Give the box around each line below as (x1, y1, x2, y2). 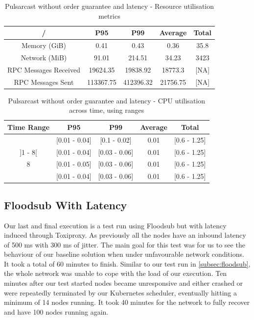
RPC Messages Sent (14, 76, 74, 87)
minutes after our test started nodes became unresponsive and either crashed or (4, 278, 243, 288)
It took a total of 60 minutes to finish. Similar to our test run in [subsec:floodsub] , (4, 258, 251, 269)
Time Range (7, 122, 50, 132)
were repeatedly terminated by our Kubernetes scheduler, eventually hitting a (4, 287, 237, 297)
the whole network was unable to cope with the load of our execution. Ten (4, 268, 227, 278)
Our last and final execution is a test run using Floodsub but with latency (4, 220, 227, 230)
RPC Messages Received (7, 64, 80, 74)
